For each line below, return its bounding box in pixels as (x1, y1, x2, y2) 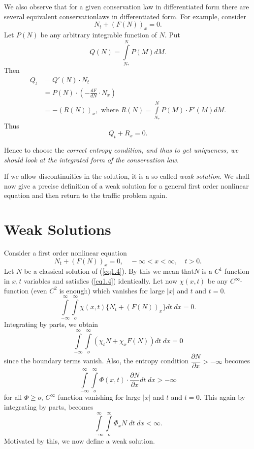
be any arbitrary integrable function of (40, 29, 157, 39)
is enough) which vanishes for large (59, 285, 165, 295)
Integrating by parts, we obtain (4, 319, 98, 329)
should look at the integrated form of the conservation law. (4, 154, 179, 164)
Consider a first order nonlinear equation (4, 248, 127, 258)
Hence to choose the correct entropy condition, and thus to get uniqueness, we (4, 144, 239, 155)
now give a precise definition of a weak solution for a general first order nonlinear (4, 180, 249, 191)
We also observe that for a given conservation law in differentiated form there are (4, 1, 249, 11)
